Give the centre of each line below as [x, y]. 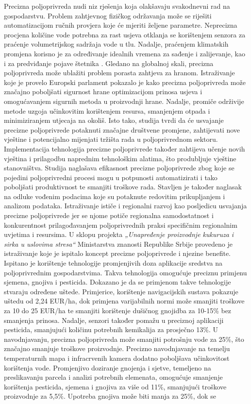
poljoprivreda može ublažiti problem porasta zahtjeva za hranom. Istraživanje [119, 73]
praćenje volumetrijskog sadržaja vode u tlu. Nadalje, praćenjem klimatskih [116, 44]
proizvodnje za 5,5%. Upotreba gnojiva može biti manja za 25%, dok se [110, 396]
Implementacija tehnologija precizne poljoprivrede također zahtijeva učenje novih [125, 148]
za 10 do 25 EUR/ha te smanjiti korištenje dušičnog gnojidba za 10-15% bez [118, 310]
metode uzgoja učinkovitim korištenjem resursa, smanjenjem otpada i [107, 110]
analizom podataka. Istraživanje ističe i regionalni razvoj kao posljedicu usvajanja [125, 206]
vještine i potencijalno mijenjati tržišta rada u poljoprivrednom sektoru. [111, 139]
